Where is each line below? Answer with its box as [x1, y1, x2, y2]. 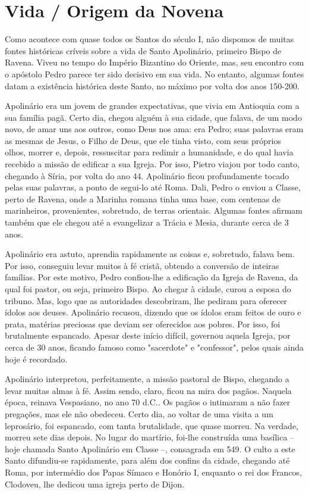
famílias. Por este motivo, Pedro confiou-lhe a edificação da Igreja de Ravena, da [5, 271, 298, 283]
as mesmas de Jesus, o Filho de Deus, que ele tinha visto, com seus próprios [5, 134, 281, 146]
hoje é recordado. [5, 352, 68, 365]
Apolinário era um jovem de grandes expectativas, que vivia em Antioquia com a [5, 99, 299, 112]
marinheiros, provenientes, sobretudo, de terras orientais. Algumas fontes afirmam [5, 204, 302, 217]
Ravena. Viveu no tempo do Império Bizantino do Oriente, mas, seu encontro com [5, 56, 304, 68]
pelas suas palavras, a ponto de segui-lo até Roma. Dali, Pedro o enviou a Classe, [5, 181, 301, 193]
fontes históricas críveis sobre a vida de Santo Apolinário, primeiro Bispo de [5, 44, 282, 57]
